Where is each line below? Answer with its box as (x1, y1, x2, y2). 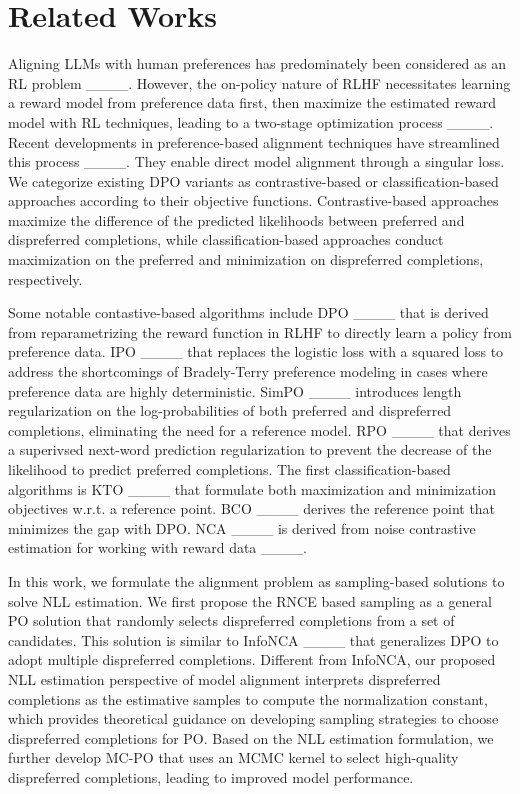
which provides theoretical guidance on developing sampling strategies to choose (8, 708, 499, 729)
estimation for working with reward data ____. (8, 537, 307, 558)
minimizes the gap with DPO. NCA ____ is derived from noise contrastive (8, 517, 476, 538)
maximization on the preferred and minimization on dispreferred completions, (8, 249, 484, 270)
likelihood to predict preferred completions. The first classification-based (8, 459, 451, 479)
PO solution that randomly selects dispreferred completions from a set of (8, 610, 455, 631)
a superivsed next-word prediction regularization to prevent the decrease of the (8, 439, 492, 460)
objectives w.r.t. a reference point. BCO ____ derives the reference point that (8, 498, 496, 519)
